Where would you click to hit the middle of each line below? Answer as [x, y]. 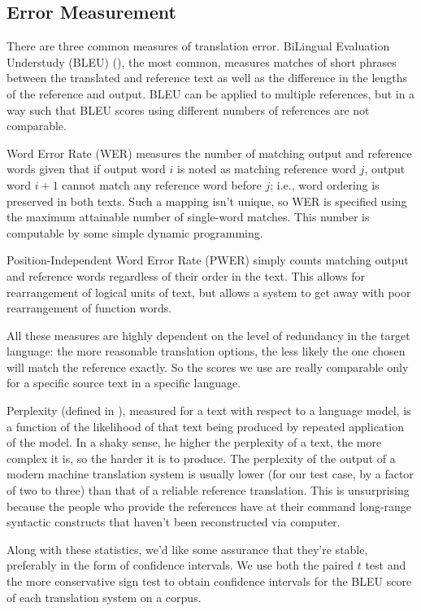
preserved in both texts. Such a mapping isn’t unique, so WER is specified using [207, 201]
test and [386, 565]
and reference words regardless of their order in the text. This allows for [186, 275]
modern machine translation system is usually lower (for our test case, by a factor [210, 474]
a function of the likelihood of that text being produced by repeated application [205, 426]
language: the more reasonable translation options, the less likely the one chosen [206, 351]
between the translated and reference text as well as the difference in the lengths [207, 78]
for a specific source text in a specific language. [124, 383]
